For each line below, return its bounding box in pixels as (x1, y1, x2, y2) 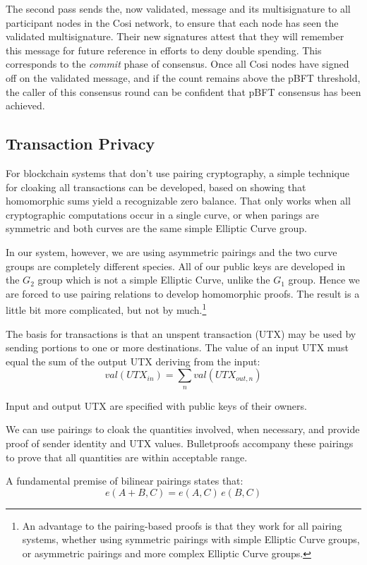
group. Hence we (288, 272, 360, 287)
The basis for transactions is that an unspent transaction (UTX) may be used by (6, 326, 356, 341)
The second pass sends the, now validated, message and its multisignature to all (6, 1, 351, 16)
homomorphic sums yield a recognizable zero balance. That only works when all (6, 193, 351, 208)
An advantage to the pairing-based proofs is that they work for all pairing (22, 518, 342, 533)
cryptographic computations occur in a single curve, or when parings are (6, 207, 319, 221)
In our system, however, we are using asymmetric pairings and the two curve (6, 244, 337, 259)
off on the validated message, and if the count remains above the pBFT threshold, (6, 70, 361, 85)
